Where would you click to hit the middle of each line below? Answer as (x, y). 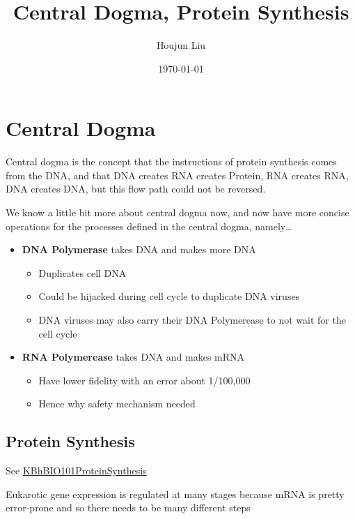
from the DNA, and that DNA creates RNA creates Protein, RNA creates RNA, (177, 175)
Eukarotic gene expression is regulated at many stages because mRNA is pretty (175, 494)
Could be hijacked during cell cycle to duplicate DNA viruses (169, 296)
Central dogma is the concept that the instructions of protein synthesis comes (171, 161)
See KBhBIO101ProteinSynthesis (76, 471)
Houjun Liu (181, 45)
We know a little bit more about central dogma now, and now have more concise (177, 212)
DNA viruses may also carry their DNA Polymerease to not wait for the (192, 319)
